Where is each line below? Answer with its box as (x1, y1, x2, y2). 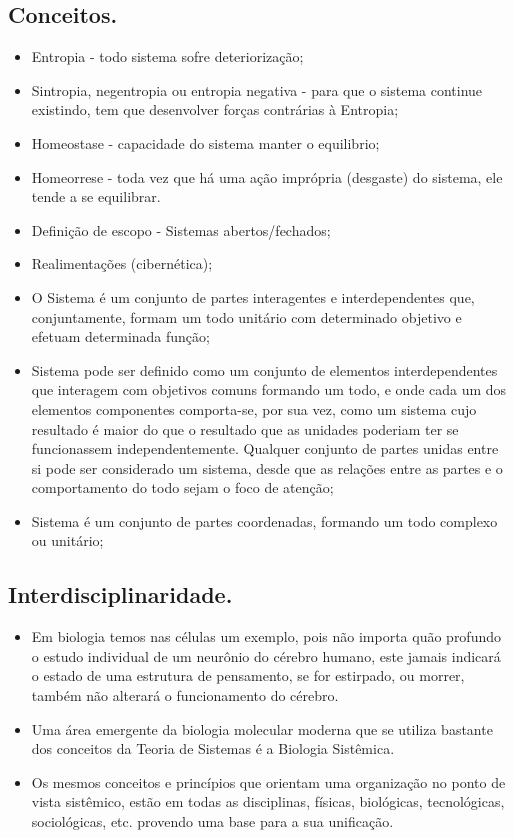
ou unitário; (31, 530, 104, 551)
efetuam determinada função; (31, 326, 210, 347)
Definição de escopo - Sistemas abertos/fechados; (31, 219, 331, 240)
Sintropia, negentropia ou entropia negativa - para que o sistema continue (31, 79, 483, 100)
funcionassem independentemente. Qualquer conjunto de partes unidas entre (31, 438, 499, 459)
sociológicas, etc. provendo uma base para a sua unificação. (31, 811, 394, 832)
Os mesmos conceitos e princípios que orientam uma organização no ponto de (31, 771, 506, 792)
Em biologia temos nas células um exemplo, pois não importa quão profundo (31, 626, 502, 647)
